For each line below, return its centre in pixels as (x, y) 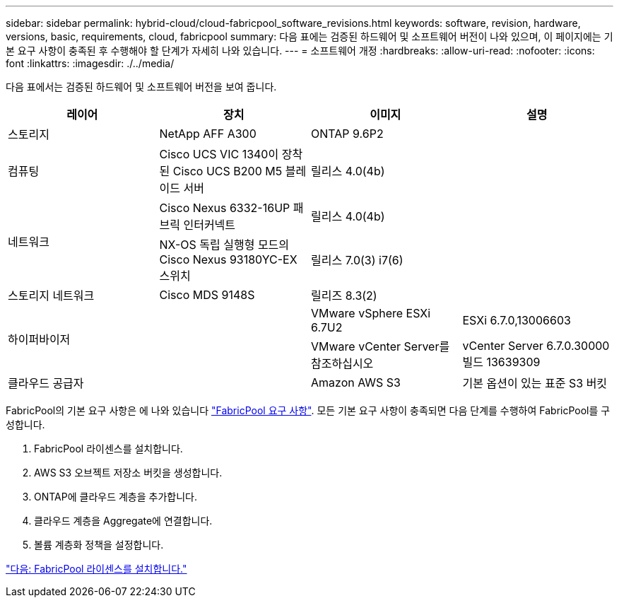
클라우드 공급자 (46, 383)
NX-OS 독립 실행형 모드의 (224, 245)
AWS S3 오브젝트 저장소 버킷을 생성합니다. (128, 473)
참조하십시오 (342, 363)
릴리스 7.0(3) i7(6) (357, 260)
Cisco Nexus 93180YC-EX (228, 259)
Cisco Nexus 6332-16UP (225, 208)
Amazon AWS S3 (356, 382)
